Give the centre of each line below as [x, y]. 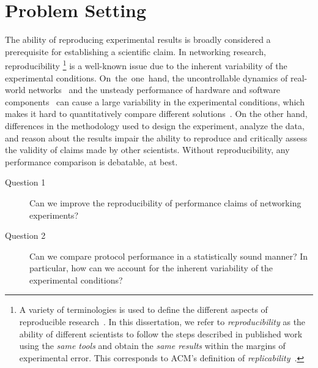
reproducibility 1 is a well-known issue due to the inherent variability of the [146, 65]
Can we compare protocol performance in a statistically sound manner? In [169, 256]
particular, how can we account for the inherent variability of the [151, 268]
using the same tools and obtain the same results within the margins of [152, 346]
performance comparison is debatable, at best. [91, 161]
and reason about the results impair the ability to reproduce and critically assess [156, 137]
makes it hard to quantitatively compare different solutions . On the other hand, [156, 114]
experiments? [54, 215]
